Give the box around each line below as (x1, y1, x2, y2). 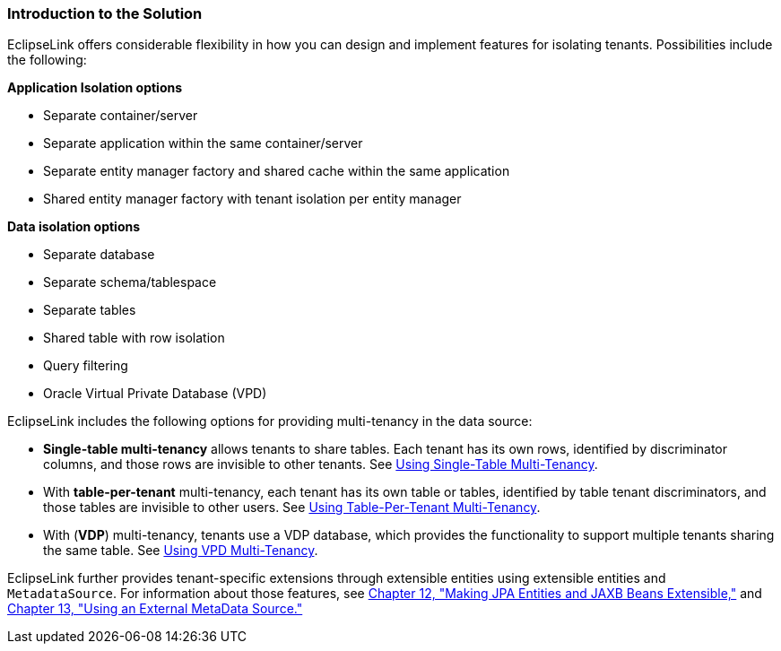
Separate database (43, 247, 155, 263)
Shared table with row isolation (43, 330, 225, 346)
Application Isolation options (7, 80, 183, 96)
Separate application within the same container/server (43, 135, 363, 152)
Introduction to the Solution (7, 4, 203, 22)
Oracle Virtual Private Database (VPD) (43, 386, 267, 402)
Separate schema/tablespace (43, 274, 217, 291)
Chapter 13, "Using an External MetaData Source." (7, 601, 303, 617)
